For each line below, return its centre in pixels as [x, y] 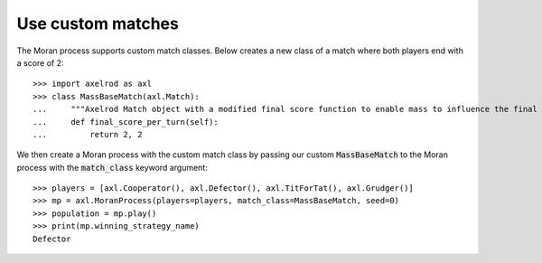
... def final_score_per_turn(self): [126, 122]
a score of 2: [40, 62]
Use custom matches [98, 23]
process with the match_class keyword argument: [112, 167]
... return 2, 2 [88, 134]
